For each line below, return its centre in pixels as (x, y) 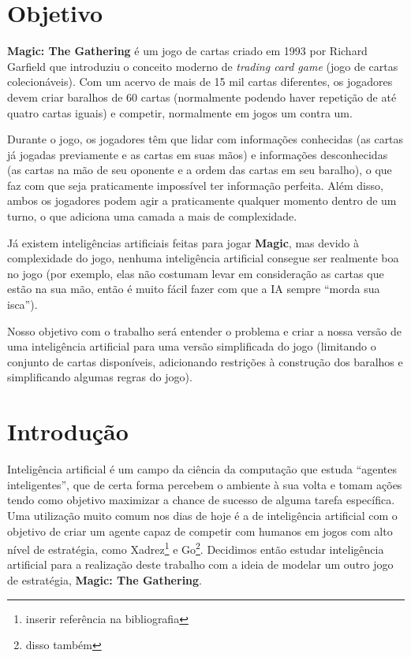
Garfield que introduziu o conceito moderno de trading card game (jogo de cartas (203, 66)
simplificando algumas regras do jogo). (100, 377)
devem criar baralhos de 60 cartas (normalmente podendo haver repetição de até (202, 97)
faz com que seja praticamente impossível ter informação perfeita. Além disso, (195, 185)
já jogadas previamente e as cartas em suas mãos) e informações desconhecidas (198, 154)
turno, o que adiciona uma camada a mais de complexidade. (152, 216)
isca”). (22, 304)
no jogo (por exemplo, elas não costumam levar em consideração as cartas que (196, 273)
